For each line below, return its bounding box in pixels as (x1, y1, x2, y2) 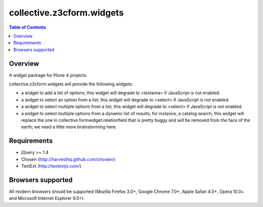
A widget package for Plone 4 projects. (9, 72, 88, 78)
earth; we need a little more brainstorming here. (21, 124, 117, 130)
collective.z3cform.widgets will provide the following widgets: (9, 81, 133, 87)
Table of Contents (9, 24, 46, 30)
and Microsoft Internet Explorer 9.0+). (9, 195, 85, 201)
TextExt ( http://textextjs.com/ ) (21, 163, 82, 169)
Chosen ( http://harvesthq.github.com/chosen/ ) (21, 156, 115, 162)
